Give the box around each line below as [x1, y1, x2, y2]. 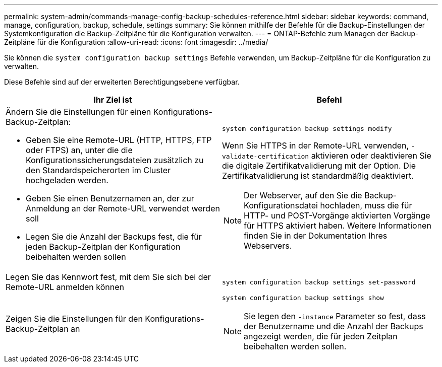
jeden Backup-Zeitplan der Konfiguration [26, 242, 181, 252]
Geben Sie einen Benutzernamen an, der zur [26, 193, 194, 203]
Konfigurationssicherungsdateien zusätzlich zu [26, 155, 204, 165]
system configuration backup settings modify [222, 124, 392, 132]
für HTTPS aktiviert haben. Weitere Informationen [244, 220, 431, 231]
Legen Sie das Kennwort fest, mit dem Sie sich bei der [6, 272, 211, 282]
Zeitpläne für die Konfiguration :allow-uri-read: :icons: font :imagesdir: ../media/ [4, 38, 268, 46]
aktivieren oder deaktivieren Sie [311, 150, 431, 161]
